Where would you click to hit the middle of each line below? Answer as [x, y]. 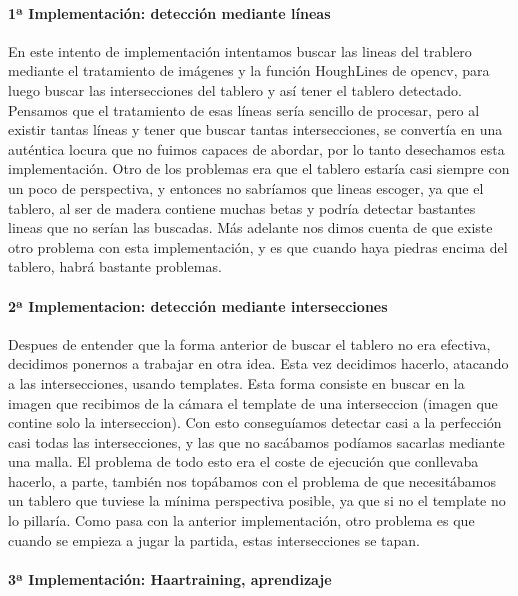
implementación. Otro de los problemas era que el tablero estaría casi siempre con [259, 168]
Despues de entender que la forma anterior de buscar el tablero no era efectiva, [249, 343]
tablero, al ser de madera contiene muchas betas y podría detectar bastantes [242, 207]
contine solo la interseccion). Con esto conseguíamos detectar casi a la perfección [255, 422]
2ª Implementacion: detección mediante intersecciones [198, 305]
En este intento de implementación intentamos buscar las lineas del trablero [240, 50]
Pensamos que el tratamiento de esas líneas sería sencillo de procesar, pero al [244, 109]
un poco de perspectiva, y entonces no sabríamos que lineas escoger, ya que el [246, 187]
